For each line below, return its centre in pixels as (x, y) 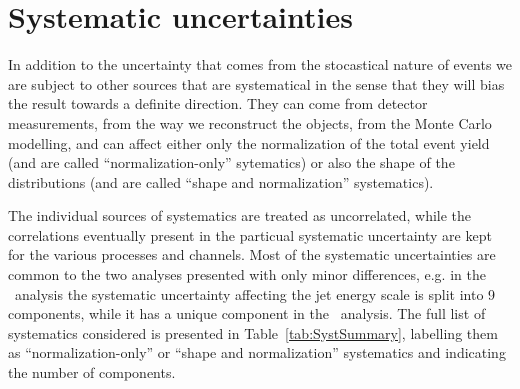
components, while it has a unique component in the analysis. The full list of (247, 313)
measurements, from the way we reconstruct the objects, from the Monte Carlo (250, 122)
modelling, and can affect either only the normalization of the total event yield (249, 142)
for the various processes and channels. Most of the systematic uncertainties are (252, 254)
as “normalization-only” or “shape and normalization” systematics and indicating (257, 352)
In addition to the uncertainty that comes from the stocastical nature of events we (260, 64)
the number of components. (92, 372)
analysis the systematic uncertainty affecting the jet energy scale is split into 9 (255, 293)
